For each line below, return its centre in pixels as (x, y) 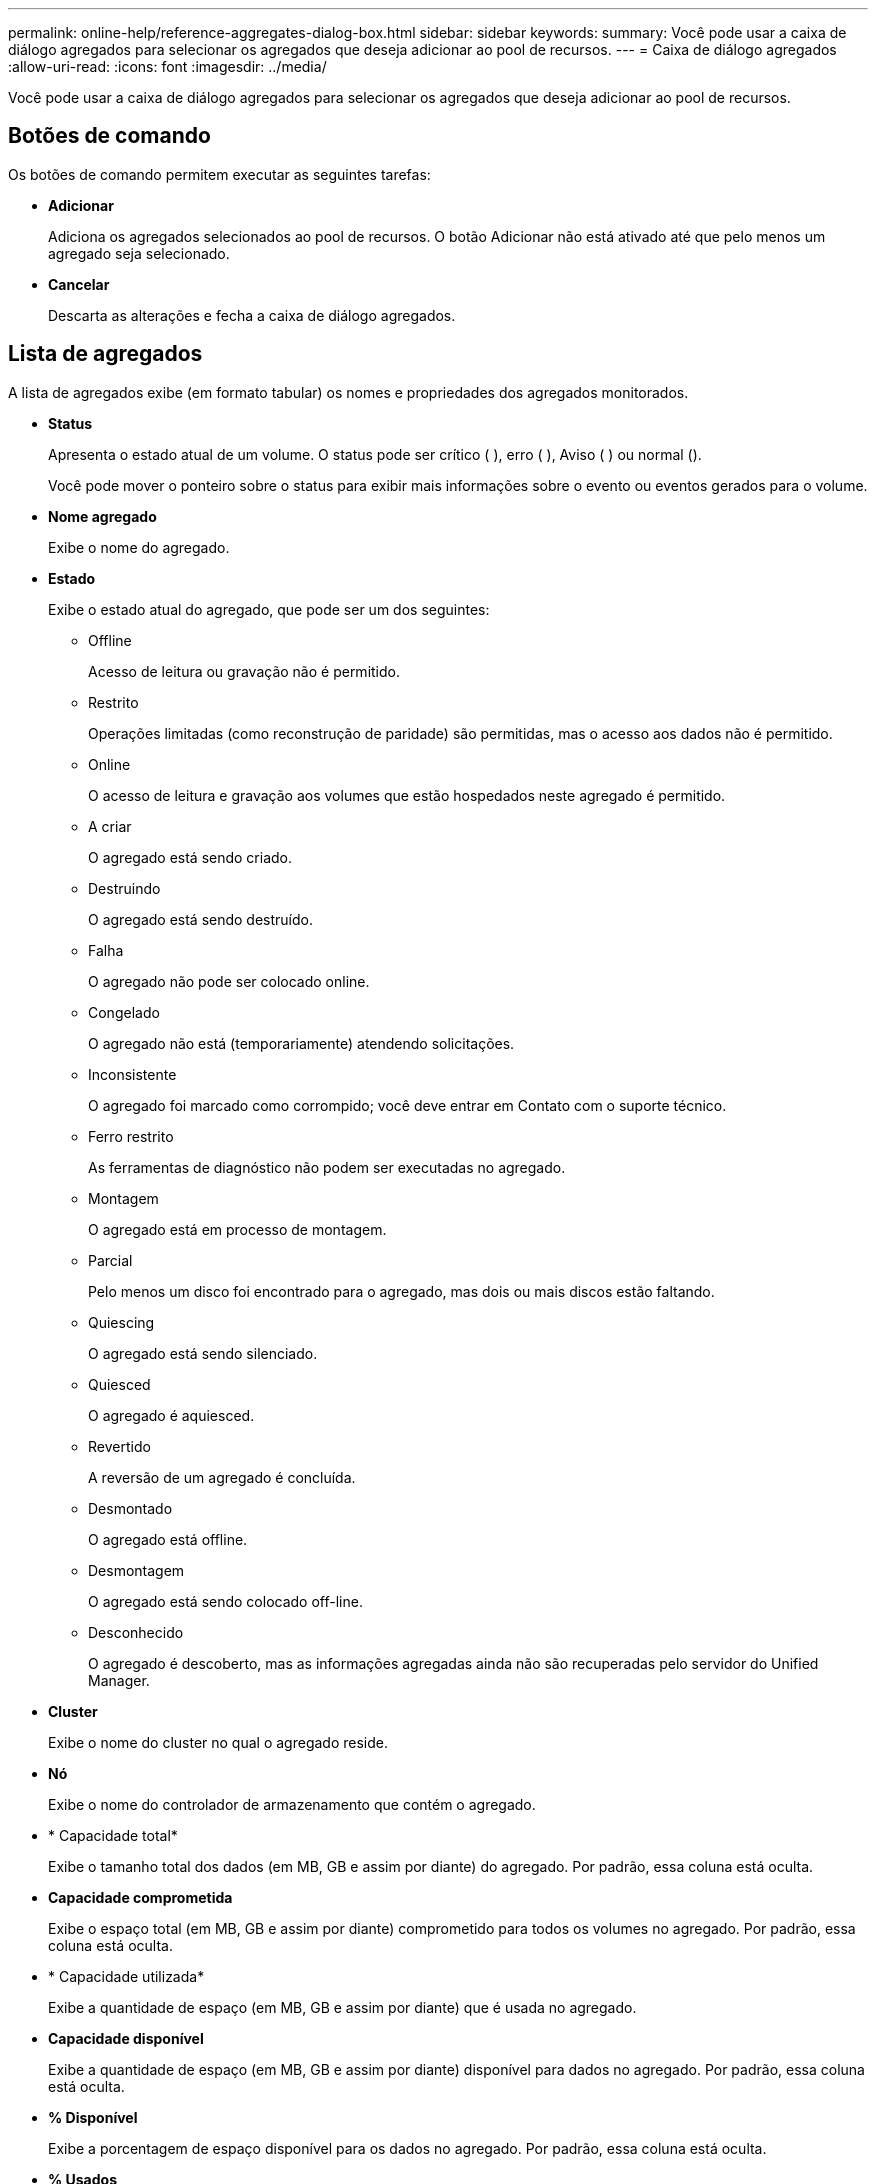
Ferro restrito (131, 1136)
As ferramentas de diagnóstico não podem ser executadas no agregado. (327, 1167)
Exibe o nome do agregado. (139, 547)
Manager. (119, 1680)
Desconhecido (136, 1632)
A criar (110, 826)
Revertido (119, 1446)
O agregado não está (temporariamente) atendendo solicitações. (301, 1043)
